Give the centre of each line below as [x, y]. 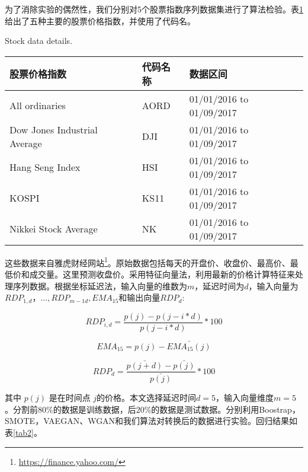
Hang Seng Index [45, 167]
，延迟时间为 [219, 286]
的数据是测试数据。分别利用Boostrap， [226, 409]
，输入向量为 [273, 286]
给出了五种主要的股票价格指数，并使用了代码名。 [100, 20]
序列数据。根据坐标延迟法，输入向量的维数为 [100, 286]
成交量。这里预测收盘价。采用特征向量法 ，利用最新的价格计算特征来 [162, 274]
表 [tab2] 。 [24, 433]
